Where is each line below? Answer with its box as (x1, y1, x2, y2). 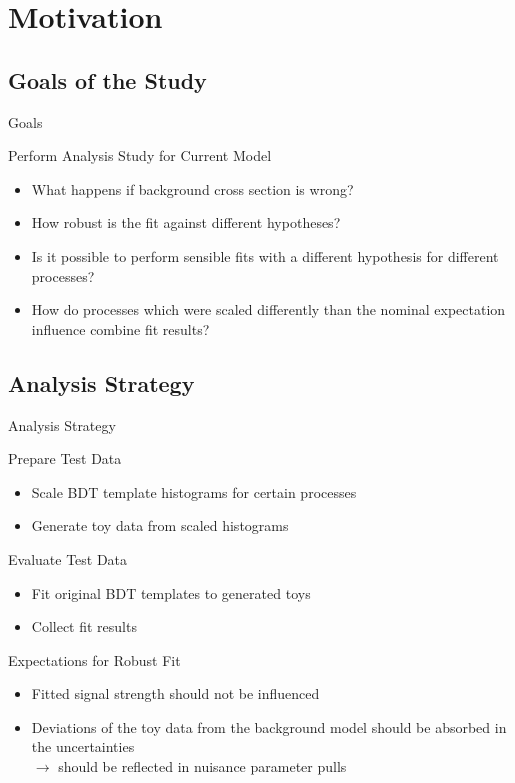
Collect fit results (31, 616, 137, 637)
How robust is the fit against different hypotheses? (31, 212, 341, 233)
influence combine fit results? (31, 318, 210, 339)
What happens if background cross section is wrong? (31, 178, 354, 199)
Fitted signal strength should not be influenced (31, 683, 320, 704)
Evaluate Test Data (8, 548, 128, 569)
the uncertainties (31, 736, 135, 757)
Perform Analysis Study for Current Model (8, 145, 272, 166)
